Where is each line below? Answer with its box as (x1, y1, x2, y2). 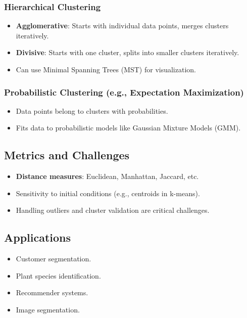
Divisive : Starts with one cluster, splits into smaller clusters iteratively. (16, 47, 239, 58)
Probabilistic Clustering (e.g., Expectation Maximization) (4, 85, 244, 98)
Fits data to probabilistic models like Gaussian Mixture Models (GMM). (16, 122, 241, 133)
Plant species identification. (16, 270, 101, 281)
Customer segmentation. (16, 253, 91, 264)
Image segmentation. (16, 304, 80, 314)
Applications (4, 230, 71, 245)
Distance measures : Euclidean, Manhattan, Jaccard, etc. (16, 171, 199, 181)
